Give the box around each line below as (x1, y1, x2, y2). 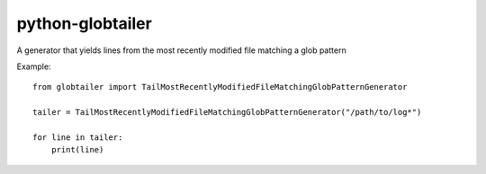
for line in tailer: (32, 132, 123, 143)
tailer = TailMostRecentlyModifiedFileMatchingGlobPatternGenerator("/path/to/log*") (32, 108, 422, 117)
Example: (16, 61, 51, 72)
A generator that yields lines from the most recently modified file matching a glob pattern (16, 45, 346, 56)
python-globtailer (16, 13, 152, 33)
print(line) (50, 144, 104, 155)
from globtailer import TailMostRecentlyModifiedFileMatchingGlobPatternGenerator (32, 82, 408, 92)
